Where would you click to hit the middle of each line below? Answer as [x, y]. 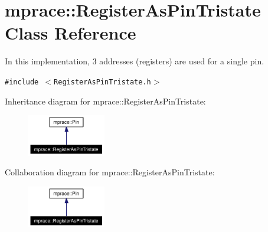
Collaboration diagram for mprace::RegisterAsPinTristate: [110, 172]
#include [22, 82]
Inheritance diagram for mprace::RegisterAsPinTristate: [105, 101]
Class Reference [71, 33]
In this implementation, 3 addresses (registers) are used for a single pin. [135, 61]
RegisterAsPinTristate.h [102, 82]
